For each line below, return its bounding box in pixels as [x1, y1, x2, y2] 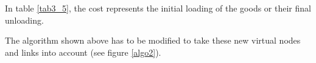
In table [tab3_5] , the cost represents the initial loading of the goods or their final [5, 2, 311, 14]
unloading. [5, 13, 44, 26]
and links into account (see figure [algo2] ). [5, 45, 161, 58]
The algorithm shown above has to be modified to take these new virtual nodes [5, 34, 301, 47]
